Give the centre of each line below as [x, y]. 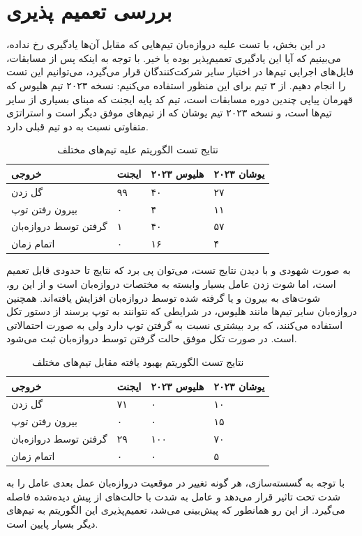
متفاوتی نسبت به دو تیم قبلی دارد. [77, 126]
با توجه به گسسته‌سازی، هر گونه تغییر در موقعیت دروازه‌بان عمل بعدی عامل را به [176, 482]
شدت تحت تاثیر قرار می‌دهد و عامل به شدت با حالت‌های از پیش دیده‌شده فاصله [174, 496]
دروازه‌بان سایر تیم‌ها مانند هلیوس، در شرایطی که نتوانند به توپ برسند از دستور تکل [182, 311]
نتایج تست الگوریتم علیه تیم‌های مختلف [138, 150]
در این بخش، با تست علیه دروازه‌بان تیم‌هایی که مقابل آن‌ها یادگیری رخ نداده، [166, 44]
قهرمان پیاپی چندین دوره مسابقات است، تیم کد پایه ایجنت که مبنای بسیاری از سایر [180, 99]
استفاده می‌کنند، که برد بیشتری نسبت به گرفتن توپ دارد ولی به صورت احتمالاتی [175, 324]
